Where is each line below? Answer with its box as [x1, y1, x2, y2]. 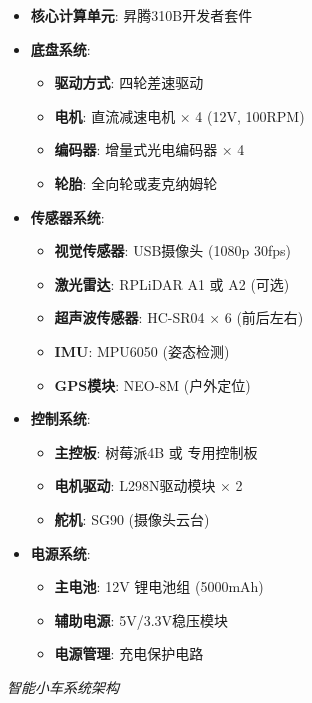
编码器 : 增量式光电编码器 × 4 [54, 139, 245, 160]
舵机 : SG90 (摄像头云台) [54, 508, 210, 529]
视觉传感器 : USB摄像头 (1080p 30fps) [54, 240, 291, 261]
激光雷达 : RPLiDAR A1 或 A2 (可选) [54, 273, 290, 294]
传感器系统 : [30, 206, 105, 227]
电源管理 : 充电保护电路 [54, 643, 204, 664]
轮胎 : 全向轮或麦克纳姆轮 [54, 172, 218, 193]
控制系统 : [30, 408, 91, 429]
